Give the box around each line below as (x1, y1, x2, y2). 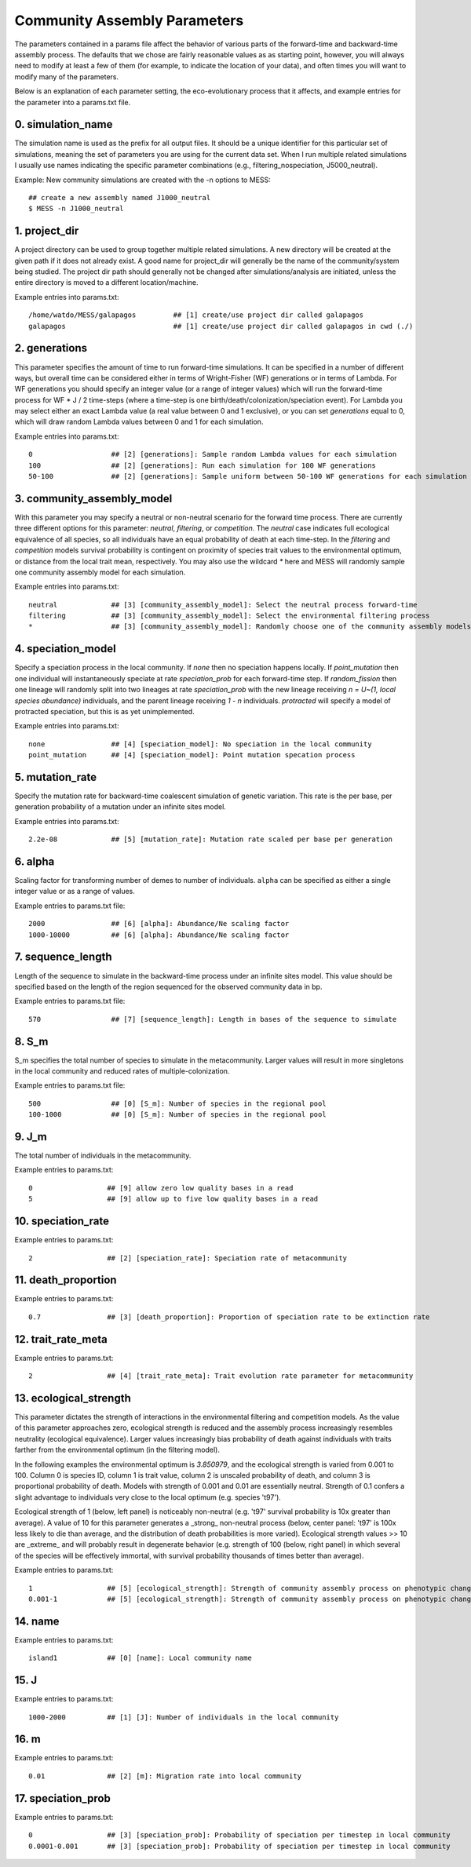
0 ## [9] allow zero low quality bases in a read (28, 1183, 294, 1192)
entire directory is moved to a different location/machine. (14, 278, 199, 287)
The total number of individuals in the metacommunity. (14, 1150, 192, 1161)
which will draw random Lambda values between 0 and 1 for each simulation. (14, 417, 264, 427)
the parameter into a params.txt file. (14, 97, 131, 107)
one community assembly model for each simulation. (14, 567, 186, 577)
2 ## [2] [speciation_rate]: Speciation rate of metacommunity (28, 1253, 348, 1263)
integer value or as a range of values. (14, 887, 135, 896)
